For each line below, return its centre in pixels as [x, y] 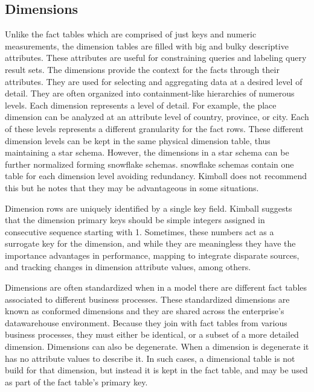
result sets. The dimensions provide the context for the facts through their [142, 69]
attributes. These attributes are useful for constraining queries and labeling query [156, 58]
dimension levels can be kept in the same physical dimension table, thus [138, 140]
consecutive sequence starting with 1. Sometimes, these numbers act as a [139, 231]
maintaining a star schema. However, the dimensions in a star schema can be [147, 152]
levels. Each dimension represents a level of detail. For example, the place [141, 105]
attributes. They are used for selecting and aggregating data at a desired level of [154, 81]
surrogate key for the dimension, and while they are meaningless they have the [150, 243]
